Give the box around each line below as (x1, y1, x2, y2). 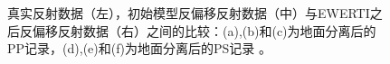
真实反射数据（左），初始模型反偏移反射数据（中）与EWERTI (7, 4, 370, 22)
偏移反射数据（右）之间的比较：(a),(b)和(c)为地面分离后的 (32, 21, 376, 40)
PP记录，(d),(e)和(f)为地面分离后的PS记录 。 (7, 39, 271, 58)
